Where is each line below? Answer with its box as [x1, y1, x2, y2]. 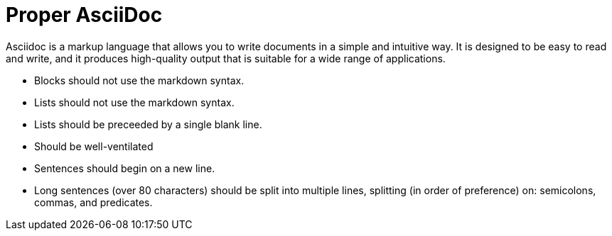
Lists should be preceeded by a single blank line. [34, 118, 262, 130]
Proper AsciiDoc [6, 3, 163, 27]
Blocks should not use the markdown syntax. [34, 74, 245, 86]
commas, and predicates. [34, 196, 153, 208]
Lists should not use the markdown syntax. [34, 96, 235, 108]
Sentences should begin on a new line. [34, 162, 215, 174]
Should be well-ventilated [34, 140, 154, 152]
